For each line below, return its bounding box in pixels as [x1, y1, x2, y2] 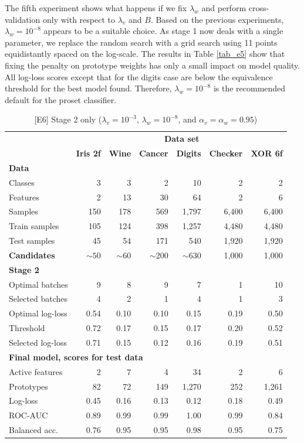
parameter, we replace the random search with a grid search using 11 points [5, 36, 278, 48]
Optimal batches [9, 278, 68, 290]
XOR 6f [251, 147, 283, 159]
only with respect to [42, 13, 115, 25]
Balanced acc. [9, 424, 58, 436]
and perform [201, 2, 246, 13]
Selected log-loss [9, 336, 67, 348]
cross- [248, 2, 269, 13]
